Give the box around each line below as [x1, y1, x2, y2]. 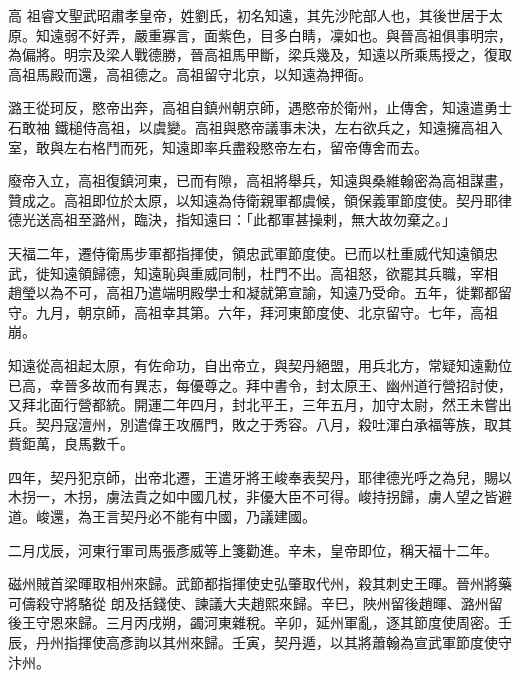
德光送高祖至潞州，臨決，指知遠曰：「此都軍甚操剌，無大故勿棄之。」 [8, 209, 456, 230]
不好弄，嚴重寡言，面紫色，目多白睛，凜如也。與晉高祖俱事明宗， [77, 24, 512, 45]
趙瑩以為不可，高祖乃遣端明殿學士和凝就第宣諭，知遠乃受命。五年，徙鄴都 [8, 282, 498, 303]
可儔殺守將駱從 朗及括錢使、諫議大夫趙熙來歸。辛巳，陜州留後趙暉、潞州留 [8, 592, 503, 613]
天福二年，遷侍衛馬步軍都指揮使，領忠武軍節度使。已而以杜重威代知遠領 [8, 242, 484, 263]
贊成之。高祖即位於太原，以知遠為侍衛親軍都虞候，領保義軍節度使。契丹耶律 [8, 189, 512, 210]
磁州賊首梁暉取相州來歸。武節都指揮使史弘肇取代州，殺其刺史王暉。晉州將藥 [8, 573, 512, 594]
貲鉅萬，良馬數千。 [8, 433, 134, 454]
